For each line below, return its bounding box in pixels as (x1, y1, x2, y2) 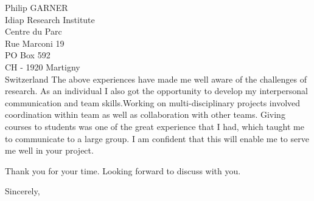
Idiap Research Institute (5, 13, 95, 26)
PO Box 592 (5, 49, 51, 61)
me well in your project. (5, 144, 94, 157)
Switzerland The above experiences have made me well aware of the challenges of (5, 72, 307, 85)
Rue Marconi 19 (5, 36, 65, 49)
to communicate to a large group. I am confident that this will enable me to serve (5, 132, 309, 145)
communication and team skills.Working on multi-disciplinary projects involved (5, 96, 301, 109)
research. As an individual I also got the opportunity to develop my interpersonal (5, 84, 308, 97)
